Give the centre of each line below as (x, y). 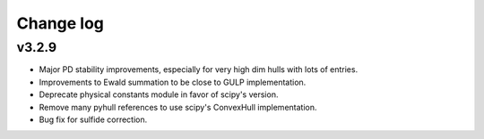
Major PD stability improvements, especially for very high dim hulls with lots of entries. (199, 69)
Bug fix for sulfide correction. (93, 119)
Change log (60, 23)
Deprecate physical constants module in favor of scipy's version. (159, 94)
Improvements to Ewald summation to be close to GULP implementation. (173, 82)
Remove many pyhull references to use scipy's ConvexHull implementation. (178, 107)
